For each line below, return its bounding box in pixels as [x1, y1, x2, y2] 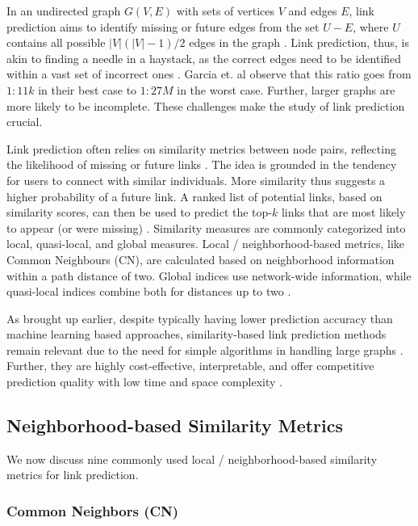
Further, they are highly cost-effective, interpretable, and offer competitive [6, 357, 374, 374]
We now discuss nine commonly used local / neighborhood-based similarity [6, 450, 378, 467]
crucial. [6, 113, 43, 130]
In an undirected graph [6, 2, 121, 19]
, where [353, 18, 389, 35]
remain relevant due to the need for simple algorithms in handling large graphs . [6, 341, 403, 358]
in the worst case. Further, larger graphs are [177, 81, 395, 98]
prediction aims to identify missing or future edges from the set [6, 18, 320, 35]
